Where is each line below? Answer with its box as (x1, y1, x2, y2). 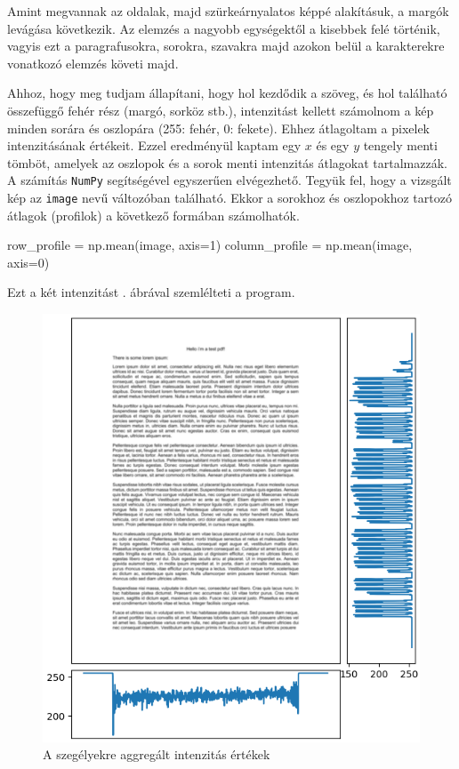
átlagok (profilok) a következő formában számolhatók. (7, 205, 300, 224)
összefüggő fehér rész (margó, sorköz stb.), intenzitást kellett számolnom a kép (7, 100, 434, 119)
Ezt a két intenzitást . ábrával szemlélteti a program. (7, 283, 295, 301)
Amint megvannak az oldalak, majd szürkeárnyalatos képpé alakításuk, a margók (7, 2, 449, 20)
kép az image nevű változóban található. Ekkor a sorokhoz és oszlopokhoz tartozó (7, 188, 452, 206)
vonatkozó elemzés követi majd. (7, 53, 179, 72)
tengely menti (363, 136, 438, 155)
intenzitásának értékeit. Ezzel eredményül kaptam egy (7, 136, 302, 155)
